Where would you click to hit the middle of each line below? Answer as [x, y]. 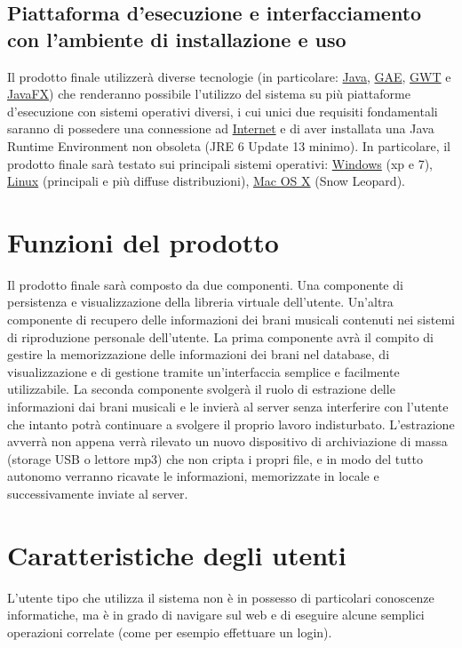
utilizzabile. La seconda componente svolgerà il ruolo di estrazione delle [201, 389]
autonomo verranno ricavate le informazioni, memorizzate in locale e [193, 476]
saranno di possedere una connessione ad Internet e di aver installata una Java [221, 128]
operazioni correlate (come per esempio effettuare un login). [170, 632]
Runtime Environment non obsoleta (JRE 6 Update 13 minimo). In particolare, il [229, 145]
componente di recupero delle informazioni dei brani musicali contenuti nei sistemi [231, 320]
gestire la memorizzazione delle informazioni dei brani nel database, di [199, 354]
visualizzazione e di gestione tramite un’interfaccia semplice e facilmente [203, 371]
